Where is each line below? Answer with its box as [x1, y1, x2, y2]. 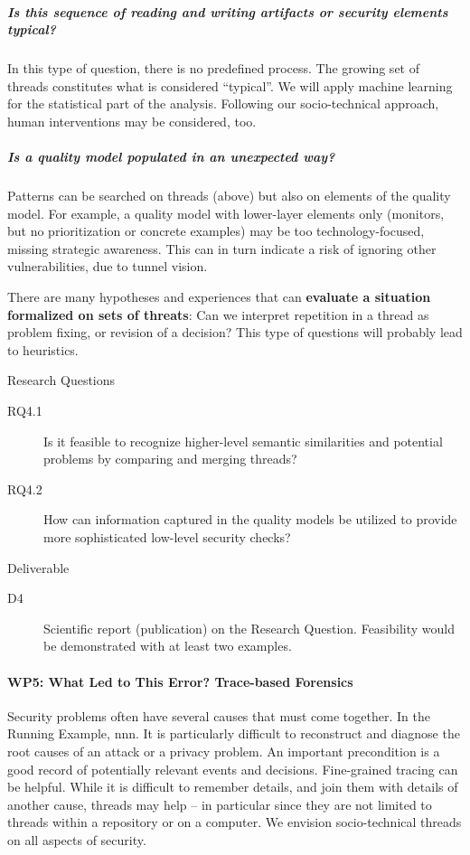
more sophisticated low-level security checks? [43, 528, 291, 546]
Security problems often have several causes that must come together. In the [7, 706, 430, 725]
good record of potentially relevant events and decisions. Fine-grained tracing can [7, 759, 458, 778]
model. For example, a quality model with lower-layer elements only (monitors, [7, 203, 445, 222]
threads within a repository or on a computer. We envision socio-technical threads [7, 813, 462, 832]
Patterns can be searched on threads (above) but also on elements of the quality [7, 186, 451, 205]
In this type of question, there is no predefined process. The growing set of [7, 59, 419, 78]
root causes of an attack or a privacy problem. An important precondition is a [7, 741, 440, 760]
